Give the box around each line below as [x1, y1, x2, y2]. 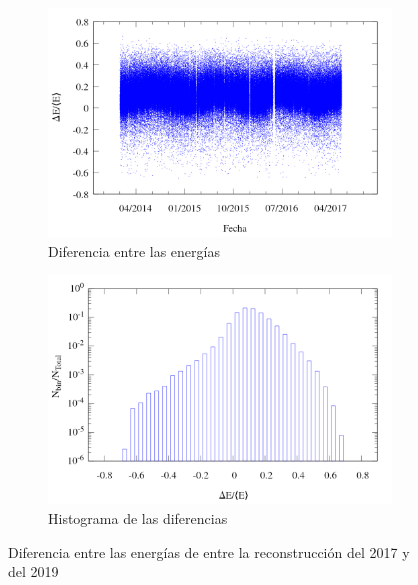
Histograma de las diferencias [48, 508, 228, 528]
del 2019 [8, 561, 59, 582]
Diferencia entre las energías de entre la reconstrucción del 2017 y [8, 541, 410, 562]
